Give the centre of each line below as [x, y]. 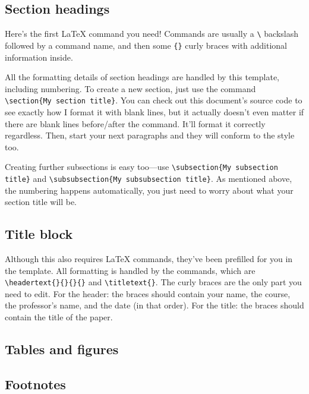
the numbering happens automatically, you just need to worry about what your [149, 190]
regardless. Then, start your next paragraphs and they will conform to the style [150, 135]
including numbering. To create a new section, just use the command [130, 88]
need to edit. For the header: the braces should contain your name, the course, [148, 293]
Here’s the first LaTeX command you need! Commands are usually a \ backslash [152, 34]
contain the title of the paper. [59, 317]
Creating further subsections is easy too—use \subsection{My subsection [141, 167]
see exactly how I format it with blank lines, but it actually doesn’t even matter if [154, 111]
